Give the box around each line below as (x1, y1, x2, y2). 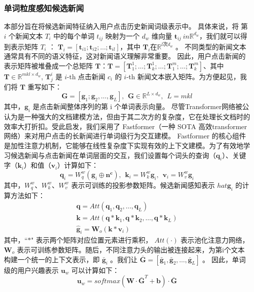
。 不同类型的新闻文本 (175, 41, 247, 51)
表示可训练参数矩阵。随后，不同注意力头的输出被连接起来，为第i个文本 (17, 245, 245, 254)
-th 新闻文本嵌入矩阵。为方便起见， (126, 71, 240, 81)
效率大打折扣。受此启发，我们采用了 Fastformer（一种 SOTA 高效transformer (4, 121, 247, 131)
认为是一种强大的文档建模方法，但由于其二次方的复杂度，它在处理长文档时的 (4, 112, 250, 122)
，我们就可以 (199, 30, 241, 41)
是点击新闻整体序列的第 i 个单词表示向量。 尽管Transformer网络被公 (32, 101, 249, 112)
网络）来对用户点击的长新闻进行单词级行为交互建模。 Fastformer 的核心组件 (4, 131, 246, 141)
